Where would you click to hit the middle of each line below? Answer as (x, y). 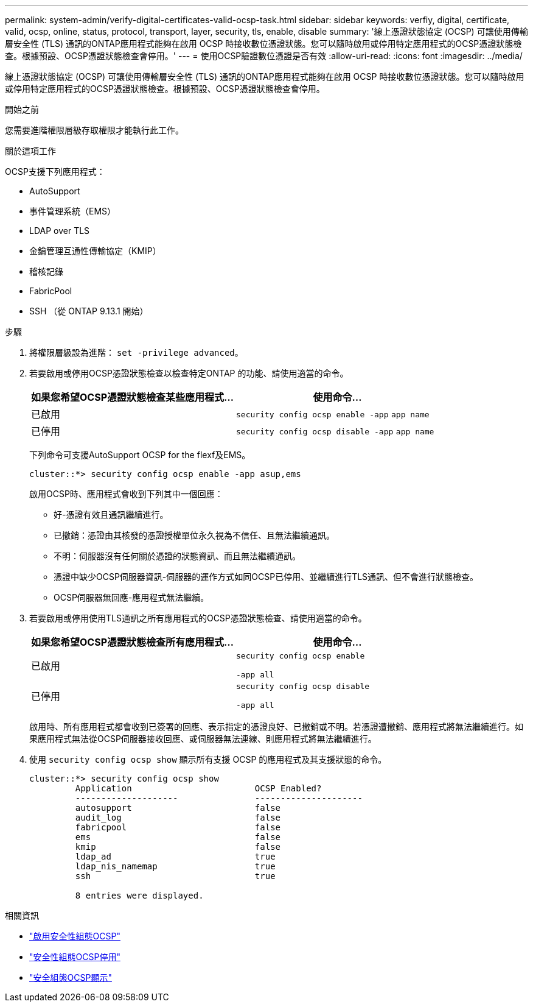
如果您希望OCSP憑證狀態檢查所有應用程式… (133, 642)
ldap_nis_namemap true (175, 866)
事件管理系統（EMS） (73, 211)
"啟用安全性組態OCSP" (75, 936)
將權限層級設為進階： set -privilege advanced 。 (136, 352)
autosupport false (178, 808)
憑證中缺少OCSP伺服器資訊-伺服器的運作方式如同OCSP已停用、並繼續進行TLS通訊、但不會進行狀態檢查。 (266, 577)
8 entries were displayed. (139, 896)
